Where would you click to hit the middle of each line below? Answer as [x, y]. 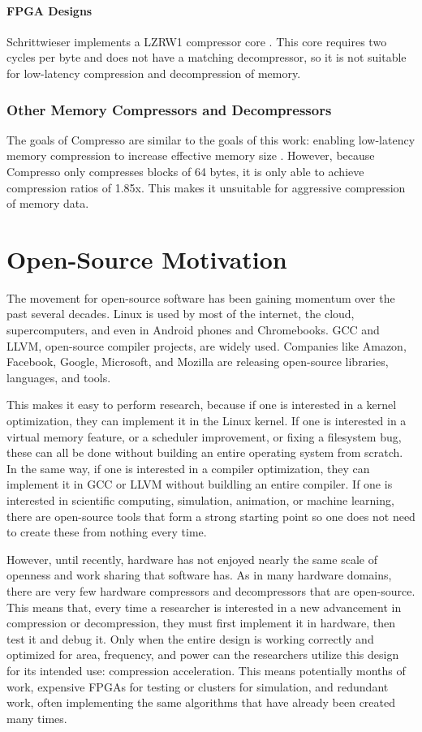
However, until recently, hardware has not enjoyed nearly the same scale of [192, 559]
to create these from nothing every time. [107, 532]
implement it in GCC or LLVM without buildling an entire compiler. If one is [200, 484]
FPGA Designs [50, 10]
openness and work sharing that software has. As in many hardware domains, [199, 575]
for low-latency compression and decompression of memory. [154, 73]
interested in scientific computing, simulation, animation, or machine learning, [200, 500]
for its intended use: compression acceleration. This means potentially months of [206, 670]
